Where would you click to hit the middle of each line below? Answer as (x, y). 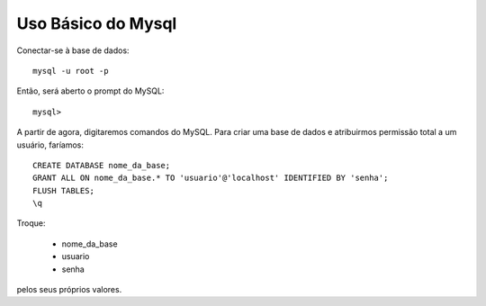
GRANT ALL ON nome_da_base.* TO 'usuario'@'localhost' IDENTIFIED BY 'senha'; (211, 178)
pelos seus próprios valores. (69, 290)
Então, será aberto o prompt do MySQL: (90, 91)
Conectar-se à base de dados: (73, 50)
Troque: (31, 223)
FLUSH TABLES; (63, 190)
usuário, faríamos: (50, 145)
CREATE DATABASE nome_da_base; (102, 165)
